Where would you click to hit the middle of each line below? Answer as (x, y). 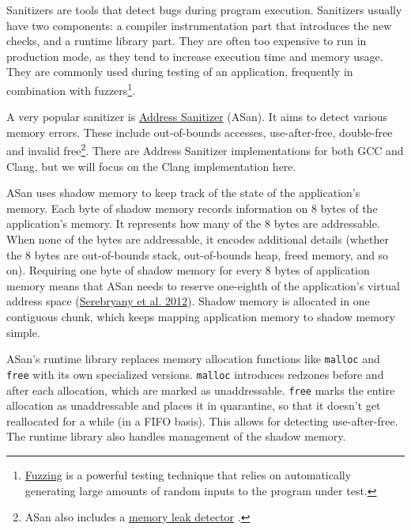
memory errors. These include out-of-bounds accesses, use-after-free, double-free (200, 132)
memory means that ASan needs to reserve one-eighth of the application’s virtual (203, 285)
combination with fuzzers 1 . (71, 89)
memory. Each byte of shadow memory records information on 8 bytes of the (192, 208)
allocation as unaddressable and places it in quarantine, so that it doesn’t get (194, 405)
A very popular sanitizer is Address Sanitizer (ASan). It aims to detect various (197, 117)
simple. (23, 332)
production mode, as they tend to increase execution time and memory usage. (195, 56)
